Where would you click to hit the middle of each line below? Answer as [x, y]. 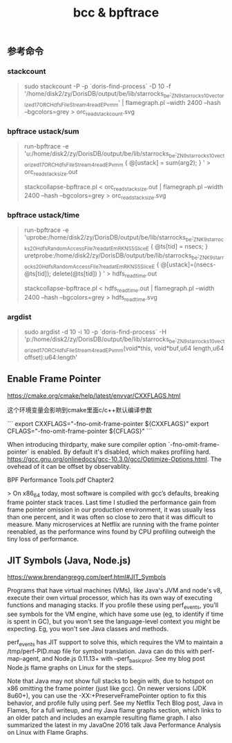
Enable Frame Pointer [54, 379]
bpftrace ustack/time [43, 215]
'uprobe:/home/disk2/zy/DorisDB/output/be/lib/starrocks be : [109, 238]
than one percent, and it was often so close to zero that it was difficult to [110, 517]
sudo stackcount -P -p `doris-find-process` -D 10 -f [97, 86]
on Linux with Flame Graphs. [48, 732]
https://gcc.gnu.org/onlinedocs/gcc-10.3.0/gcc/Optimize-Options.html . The [115, 459]
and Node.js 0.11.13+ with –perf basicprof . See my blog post [123, 659]
